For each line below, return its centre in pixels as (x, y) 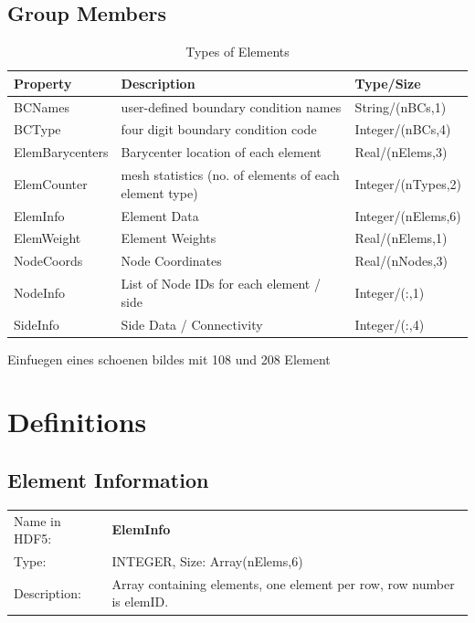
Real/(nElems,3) (401, 152)
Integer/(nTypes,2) (408, 183)
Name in (37, 520)
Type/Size (388, 83)
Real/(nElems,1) (401, 238)
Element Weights (169, 238)
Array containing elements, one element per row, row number (283, 583)
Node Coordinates (171, 261)
